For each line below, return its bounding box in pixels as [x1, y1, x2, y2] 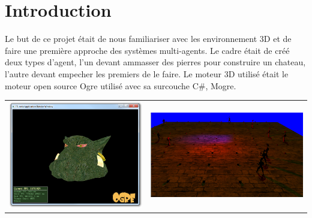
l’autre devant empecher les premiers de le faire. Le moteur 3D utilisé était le [5, 67, 289, 80]
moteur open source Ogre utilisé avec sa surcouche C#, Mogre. [5, 79, 236, 92]
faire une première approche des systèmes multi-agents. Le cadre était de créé [5, 44, 290, 56]
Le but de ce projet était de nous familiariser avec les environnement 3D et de [5, 32, 292, 45]
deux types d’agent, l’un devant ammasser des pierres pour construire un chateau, [5, 56, 306, 68]
